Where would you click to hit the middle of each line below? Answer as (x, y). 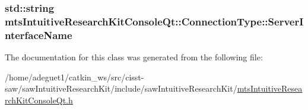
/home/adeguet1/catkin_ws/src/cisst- (74, 77)
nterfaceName (39, 35)
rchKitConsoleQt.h (39, 100)
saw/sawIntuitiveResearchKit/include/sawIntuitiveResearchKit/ (121, 88)
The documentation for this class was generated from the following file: (134, 57)
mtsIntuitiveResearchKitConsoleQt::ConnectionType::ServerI (154, 21)
